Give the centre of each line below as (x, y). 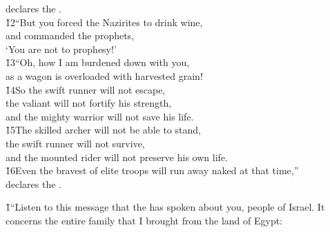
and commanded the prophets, (70, 35)
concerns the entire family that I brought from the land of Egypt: (144, 220)
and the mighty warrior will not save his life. (100, 116)
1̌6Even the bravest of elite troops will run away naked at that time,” (152, 170)
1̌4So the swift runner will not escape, (86, 89)
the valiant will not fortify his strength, (89, 103)
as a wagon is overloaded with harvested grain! (104, 75)
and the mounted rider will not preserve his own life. (117, 157)
